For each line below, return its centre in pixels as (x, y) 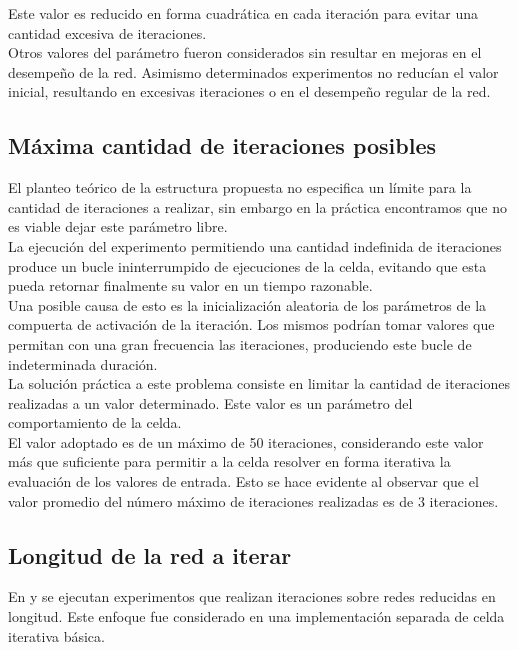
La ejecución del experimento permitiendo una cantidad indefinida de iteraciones (255, 245)
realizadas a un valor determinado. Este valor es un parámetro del (210, 402)
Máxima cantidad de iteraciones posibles (222, 145)
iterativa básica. (56, 635)
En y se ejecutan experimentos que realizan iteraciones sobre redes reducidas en (252, 596)
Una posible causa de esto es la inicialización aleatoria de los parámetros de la (247, 304)
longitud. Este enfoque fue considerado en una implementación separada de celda (256, 616)
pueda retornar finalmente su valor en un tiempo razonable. (190, 285)
